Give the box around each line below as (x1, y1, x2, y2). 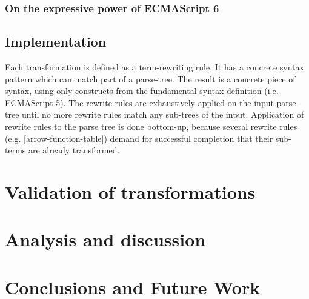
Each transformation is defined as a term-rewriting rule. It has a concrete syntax (5, 61, 304, 73)
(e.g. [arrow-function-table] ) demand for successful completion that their (5, 132, 273, 144)
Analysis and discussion (5, 227, 206, 252)
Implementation (5, 32, 107, 51)
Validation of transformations (5, 179, 256, 204)
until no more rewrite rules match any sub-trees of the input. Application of (22, 108, 304, 121)
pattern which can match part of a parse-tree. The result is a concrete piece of (5, 72, 296, 85)
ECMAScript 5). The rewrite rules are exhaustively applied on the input (5, 96, 274, 109)
